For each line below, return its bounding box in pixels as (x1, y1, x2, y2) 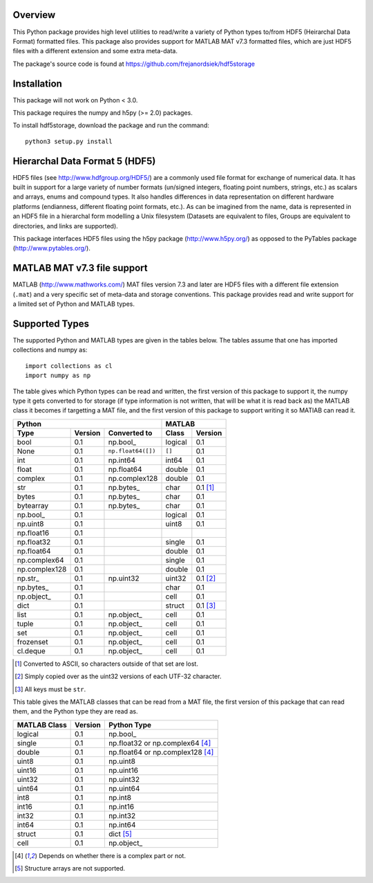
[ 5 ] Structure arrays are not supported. (15, 864, 126, 873)
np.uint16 (108, 765, 138, 775)
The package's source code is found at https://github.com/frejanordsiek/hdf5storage (12, 60, 256, 68)
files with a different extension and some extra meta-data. (12, 47, 178, 55)
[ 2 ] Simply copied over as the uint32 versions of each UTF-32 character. (15, 672, 222, 681)
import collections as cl (25, 362, 113, 370)
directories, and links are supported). (12, 221, 119, 230)
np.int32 (108, 810, 136, 820)
